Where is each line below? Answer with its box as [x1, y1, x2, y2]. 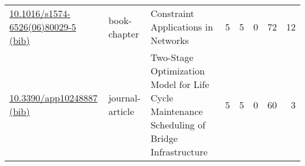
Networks [150, 33, 189, 47]
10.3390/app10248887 [9, 91, 98, 104]
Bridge [150, 131, 178, 145]
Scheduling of [150, 118, 206, 131]
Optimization [150, 64, 205, 77]
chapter [108, 26, 139, 40]
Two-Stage [150, 50, 194, 64]
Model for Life [150, 77, 209, 91]
